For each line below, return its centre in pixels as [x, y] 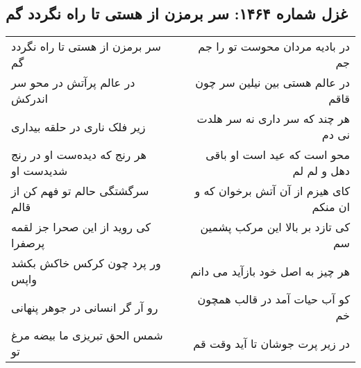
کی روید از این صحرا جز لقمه [81, 227]
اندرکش [30, 99]
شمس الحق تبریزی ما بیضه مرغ [87, 335]
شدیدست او [40, 171]
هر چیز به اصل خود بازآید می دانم [270, 271]
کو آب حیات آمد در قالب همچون [274, 299]
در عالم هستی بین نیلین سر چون [272, 83]
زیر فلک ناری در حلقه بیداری [78, 126]
